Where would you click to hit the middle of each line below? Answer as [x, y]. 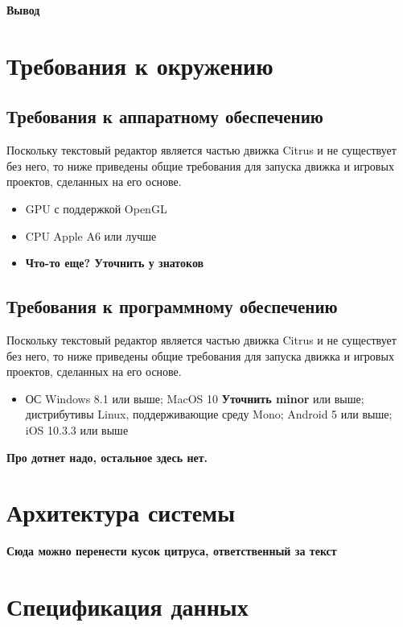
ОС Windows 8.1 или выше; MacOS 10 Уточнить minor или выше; [195, 398]
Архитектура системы [121, 512]
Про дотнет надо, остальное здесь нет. [107, 457]
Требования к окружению [140, 65]
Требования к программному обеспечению [172, 306]
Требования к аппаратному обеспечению [165, 116]
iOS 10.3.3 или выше [77, 429]
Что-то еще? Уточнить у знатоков [115, 263]
